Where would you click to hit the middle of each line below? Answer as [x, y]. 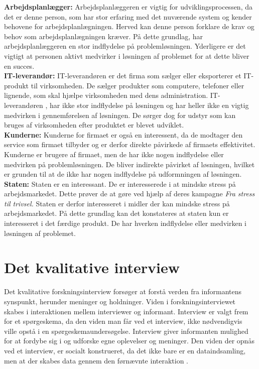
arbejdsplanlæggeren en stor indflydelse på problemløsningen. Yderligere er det [125, 46]
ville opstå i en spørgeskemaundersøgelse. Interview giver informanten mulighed [126, 331]
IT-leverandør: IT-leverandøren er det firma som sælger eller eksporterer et [123, 76]
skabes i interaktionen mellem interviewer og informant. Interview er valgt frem [126, 311]
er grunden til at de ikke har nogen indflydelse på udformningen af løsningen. [123, 174]
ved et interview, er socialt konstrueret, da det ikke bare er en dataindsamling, [125, 350]
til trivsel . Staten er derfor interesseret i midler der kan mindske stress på [117, 203]
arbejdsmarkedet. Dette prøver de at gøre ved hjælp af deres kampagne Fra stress [129, 194]
